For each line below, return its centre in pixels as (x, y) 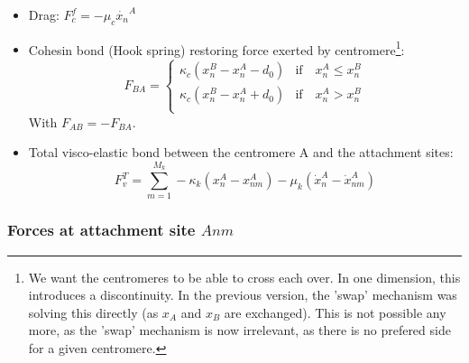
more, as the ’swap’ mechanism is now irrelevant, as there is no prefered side (239, 330)
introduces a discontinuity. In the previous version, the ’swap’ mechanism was (243, 295)
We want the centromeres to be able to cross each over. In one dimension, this (244, 277)
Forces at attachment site (101, 230)
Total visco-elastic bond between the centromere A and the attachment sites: (241, 152)
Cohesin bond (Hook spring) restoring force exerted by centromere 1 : (216, 48)
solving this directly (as (93, 312)
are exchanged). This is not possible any (335, 312)
